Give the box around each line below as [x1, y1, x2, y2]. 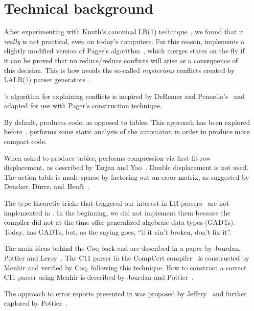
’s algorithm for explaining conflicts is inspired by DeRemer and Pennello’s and [4, 91, 245, 101]
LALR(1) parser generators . [4, 74, 91, 85]
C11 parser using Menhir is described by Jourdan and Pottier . [4, 272, 194, 282]
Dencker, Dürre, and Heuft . [4, 181, 90, 191]
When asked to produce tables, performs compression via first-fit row [4, 152, 211, 163]
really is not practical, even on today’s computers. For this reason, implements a [4, 36, 245, 46]
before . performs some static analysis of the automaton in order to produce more [4, 126, 250, 137]
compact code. [4, 136, 47, 146]
